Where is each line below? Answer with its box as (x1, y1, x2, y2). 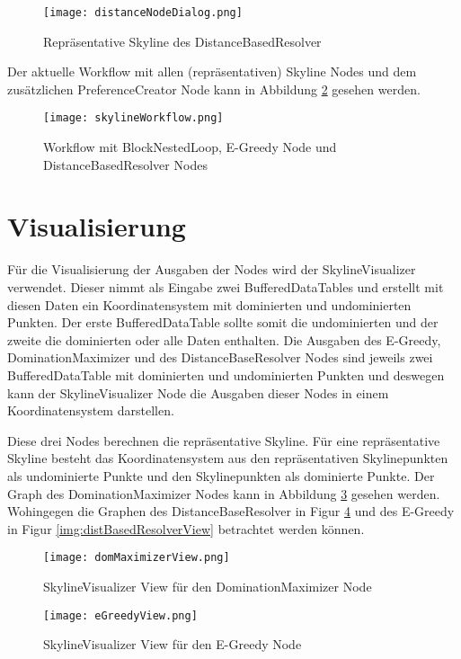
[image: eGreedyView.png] (43, 609, 198, 622)
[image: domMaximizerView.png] (43, 551, 230, 565)
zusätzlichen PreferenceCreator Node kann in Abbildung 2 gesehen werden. (7, 79, 421, 98)
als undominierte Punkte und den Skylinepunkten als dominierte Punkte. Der (7, 466, 435, 485)
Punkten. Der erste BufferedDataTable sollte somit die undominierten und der (7, 313, 439, 332)
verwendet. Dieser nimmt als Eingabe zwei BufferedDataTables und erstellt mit (7, 278, 444, 296)
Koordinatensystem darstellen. (7, 401, 174, 420)
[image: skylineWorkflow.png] (43, 111, 224, 125)
